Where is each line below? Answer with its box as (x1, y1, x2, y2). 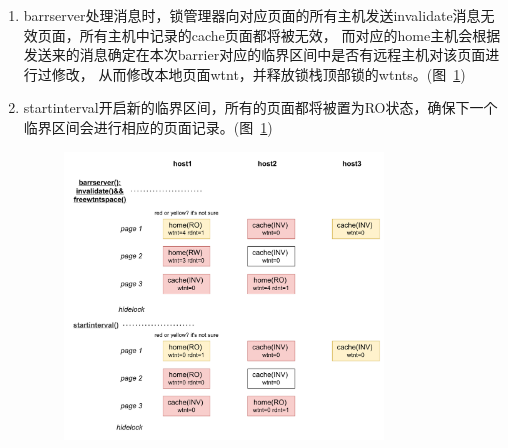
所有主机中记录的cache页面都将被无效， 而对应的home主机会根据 (79, 24, 501, 45)
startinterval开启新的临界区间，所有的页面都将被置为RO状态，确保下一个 (23, 97, 498, 118)
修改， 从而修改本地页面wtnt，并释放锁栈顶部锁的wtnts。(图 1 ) (51, 63, 466, 84)
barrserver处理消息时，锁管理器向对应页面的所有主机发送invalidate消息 (23, 5, 481, 25)
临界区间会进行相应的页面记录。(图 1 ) (23, 116, 273, 137)
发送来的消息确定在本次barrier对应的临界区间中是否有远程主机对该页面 (23, 44, 486, 65)
